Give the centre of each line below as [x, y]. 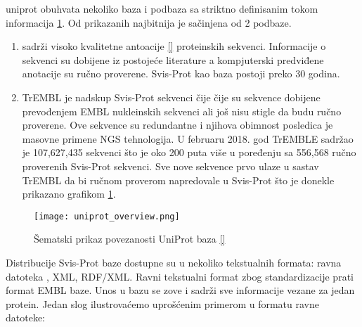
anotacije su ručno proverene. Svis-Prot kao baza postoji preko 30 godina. [181, 73]
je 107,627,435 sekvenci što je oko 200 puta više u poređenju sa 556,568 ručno [189, 152]
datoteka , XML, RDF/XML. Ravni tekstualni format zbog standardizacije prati [180, 276]
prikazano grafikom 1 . [69, 194]
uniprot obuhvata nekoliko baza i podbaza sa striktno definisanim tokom [162, 8]
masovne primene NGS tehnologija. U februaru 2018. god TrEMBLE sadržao [188, 138]
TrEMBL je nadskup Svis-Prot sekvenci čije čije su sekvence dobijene [171, 97]
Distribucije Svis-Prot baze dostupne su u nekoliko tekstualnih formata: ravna [174, 262]
